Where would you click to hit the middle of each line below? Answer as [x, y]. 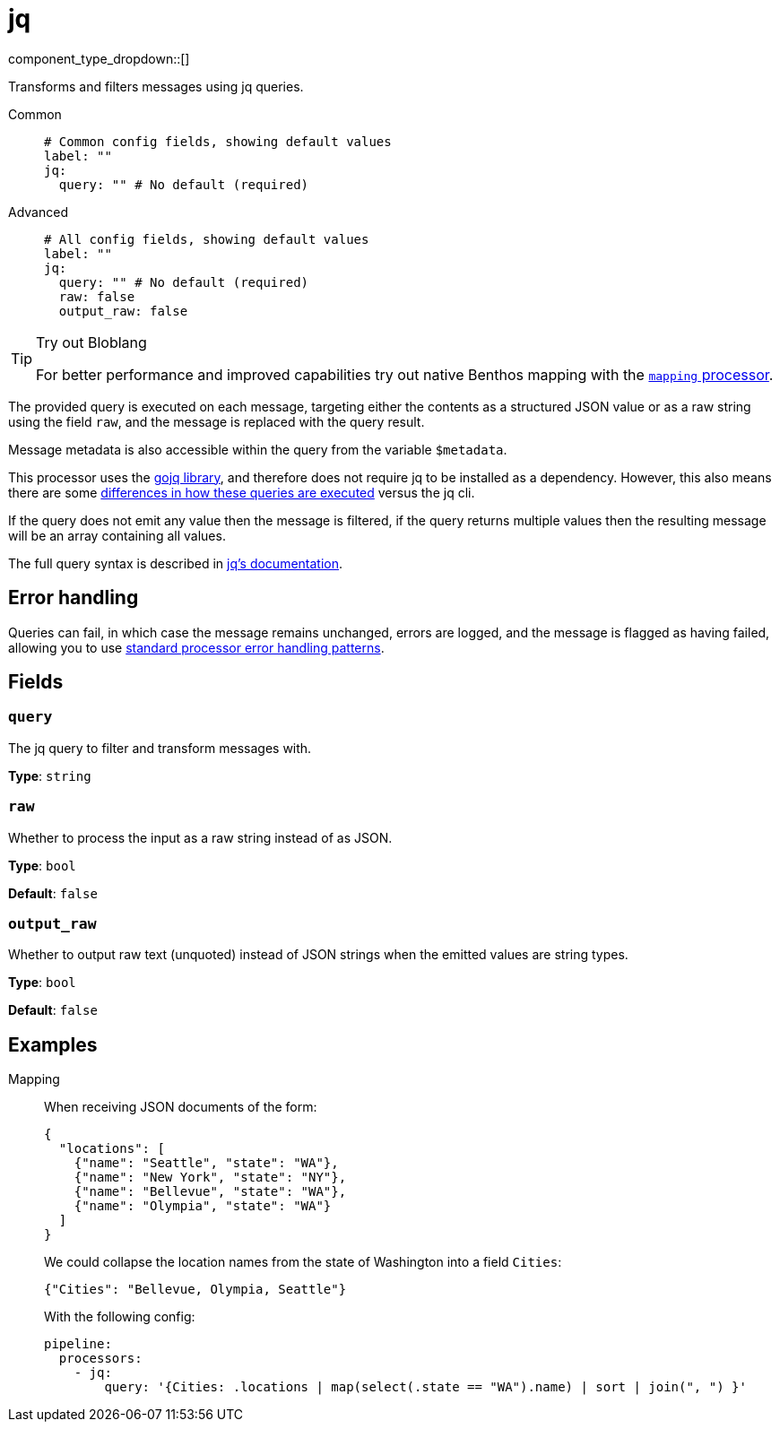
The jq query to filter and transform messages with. [160, 748]
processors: [100, 1359]
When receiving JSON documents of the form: [181, 1107]
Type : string [50, 775]
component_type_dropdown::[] [99, 58]
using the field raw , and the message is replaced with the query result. [217, 421]
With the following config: [120, 1317]
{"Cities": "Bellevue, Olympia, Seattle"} [195, 1290]
